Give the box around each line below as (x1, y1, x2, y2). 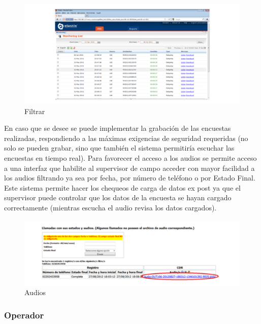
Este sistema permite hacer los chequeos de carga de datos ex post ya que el (4, 182, 241, 193)
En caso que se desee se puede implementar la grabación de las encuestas (4, 123, 231, 133)
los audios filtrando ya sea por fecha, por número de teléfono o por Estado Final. (4, 172, 255, 183)
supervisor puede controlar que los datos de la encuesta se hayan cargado (4, 192, 232, 203)
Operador (4, 308, 44, 321)
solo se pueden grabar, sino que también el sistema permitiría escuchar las (4, 142, 235, 153)
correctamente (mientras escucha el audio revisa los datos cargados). (4, 202, 217, 213)
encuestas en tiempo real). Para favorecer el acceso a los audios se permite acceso (4, 153, 257, 163)
